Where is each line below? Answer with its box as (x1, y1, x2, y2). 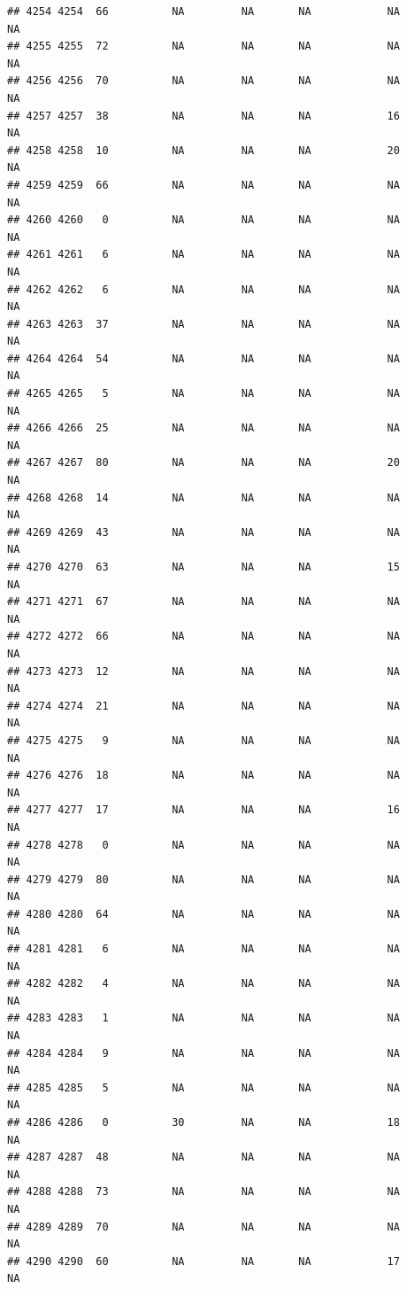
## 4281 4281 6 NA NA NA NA (7, 943, 400, 956)
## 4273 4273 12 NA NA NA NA (7, 664, 400, 678)
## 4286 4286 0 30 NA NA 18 (7, 1116, 400, 1129)
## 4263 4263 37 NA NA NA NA (7, 317, 400, 330)
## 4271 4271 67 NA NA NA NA (7, 595, 400, 609)
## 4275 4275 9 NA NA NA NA (7, 734, 400, 747)
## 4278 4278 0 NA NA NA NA (7, 838, 400, 851)
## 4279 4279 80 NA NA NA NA (7, 873, 400, 886)
